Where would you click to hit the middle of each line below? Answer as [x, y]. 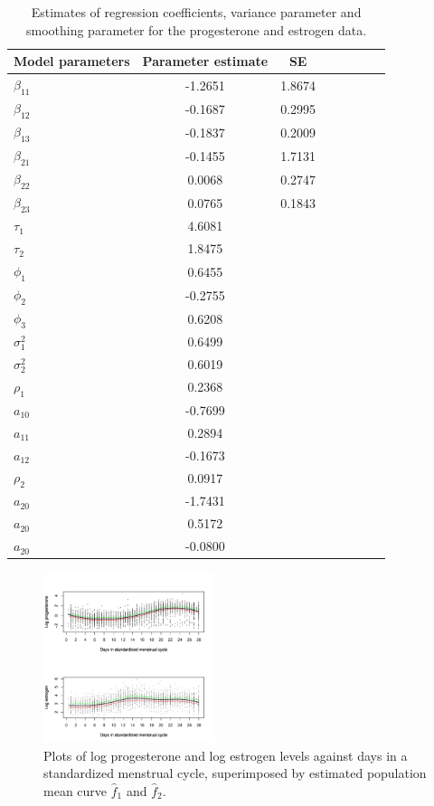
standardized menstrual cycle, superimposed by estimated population [235, 773]
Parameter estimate [205, 61]
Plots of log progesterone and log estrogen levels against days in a [226, 755]
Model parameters [72, 61]
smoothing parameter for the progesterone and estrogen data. [196, 29]
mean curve [75, 790]
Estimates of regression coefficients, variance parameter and [196, 12]
